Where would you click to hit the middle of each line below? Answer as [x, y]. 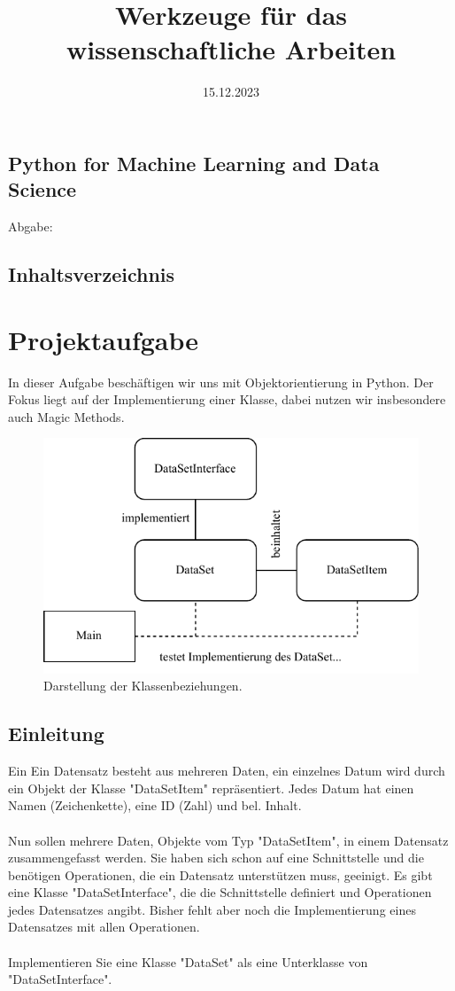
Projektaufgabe [104, 339]
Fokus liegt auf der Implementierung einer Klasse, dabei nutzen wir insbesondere [227, 399]
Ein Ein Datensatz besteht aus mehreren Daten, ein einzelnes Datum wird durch [227, 771]
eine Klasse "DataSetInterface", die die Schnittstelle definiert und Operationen [220, 892]
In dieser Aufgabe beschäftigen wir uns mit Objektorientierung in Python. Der [221, 382]
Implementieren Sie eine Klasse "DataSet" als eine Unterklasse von [188, 961]
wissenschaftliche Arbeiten [231, 49]
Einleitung [56, 733]
